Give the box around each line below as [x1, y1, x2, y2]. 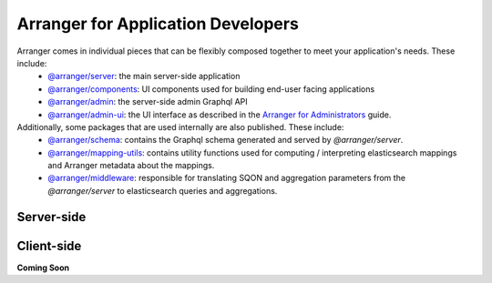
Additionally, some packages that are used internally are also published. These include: [16, 121, 344, 132]
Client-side [16, 238, 82, 254]
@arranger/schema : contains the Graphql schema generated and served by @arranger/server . [47, 135, 404, 146]
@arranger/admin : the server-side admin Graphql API [47, 96, 248, 107]
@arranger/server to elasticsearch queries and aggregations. [47, 185, 278, 196]
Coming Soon [16, 262, 70, 273]
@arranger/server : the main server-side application [47, 71, 241, 82]
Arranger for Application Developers [16, 14, 300, 34]
